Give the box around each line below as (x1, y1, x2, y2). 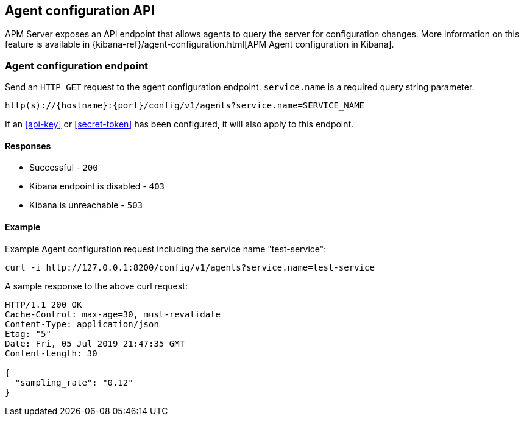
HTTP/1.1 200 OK (5, 299, 82, 310)
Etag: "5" (5, 328, 51, 339)
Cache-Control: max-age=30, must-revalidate (5, 309, 221, 319)
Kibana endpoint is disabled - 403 (29, 181, 165, 192)
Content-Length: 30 (5, 348, 97, 358)
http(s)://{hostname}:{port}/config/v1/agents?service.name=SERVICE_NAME (5, 101, 365, 111)
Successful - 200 (29, 162, 98, 173)
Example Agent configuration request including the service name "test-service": (5, 243, 327, 254)
